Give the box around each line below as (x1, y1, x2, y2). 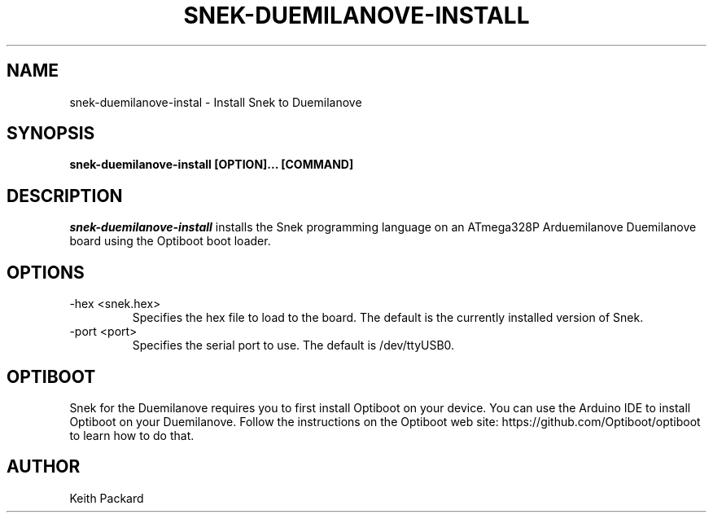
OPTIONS (7, 262, 85, 283)
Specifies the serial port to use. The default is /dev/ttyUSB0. (132, 338, 455, 353)
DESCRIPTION (7, 185, 123, 206)
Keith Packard (69, 490, 144, 505)
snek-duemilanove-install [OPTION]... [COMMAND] (69, 157, 354, 172)
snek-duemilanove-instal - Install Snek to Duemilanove (69, 95, 362, 109)
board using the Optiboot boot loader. (69, 234, 271, 249)
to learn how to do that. (69, 428, 195, 442)
